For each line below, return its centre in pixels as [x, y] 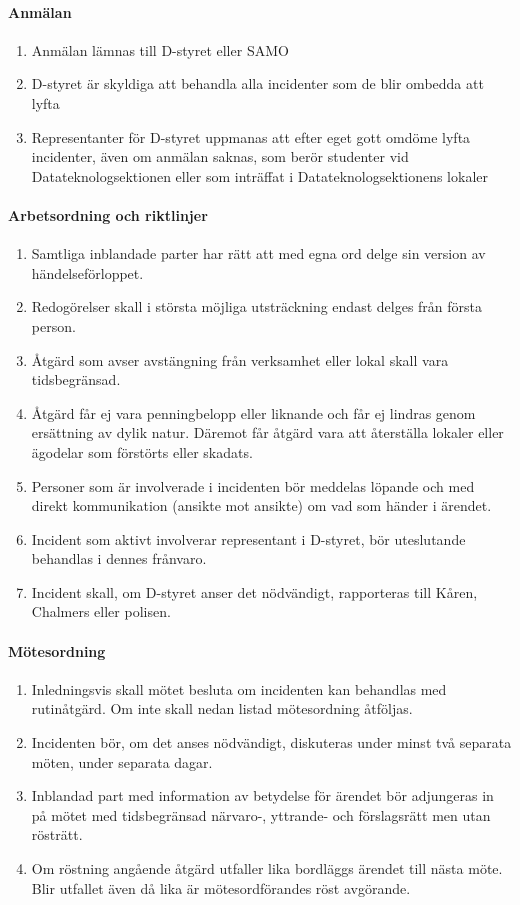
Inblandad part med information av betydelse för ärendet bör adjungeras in [262, 795]
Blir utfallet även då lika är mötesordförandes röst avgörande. [221, 887]
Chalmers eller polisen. [101, 611]
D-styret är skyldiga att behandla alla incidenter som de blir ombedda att [257, 83]
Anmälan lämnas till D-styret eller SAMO [160, 49]
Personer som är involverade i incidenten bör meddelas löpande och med [253, 485]
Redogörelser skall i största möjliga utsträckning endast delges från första [257, 306]
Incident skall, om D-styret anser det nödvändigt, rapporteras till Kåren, [254, 591]
